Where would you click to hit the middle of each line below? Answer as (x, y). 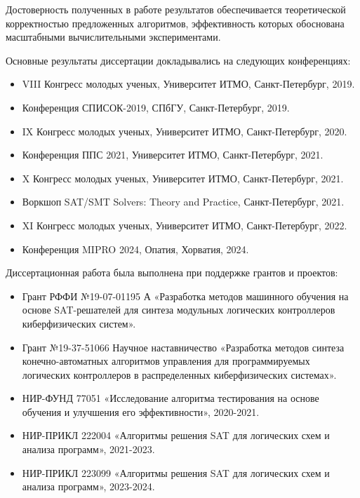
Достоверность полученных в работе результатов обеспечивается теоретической (176, 9)
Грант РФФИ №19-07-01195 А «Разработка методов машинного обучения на (185, 296)
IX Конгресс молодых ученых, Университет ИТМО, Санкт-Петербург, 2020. (185, 131)
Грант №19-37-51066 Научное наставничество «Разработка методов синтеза (183, 347)
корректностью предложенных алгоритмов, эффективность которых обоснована (175, 23)
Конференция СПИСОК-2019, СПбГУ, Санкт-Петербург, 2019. (156, 107)
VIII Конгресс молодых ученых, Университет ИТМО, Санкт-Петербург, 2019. (188, 84)
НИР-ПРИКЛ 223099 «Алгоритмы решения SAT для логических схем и (176, 472)
